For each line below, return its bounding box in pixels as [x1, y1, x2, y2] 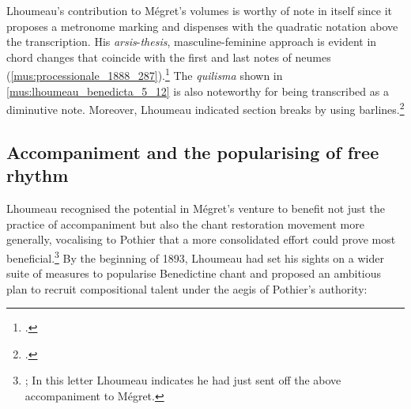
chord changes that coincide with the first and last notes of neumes [6, 48, 331, 65]
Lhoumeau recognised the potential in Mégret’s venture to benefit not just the [6, 200, 385, 217]
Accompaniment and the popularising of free [6, 139, 379, 164]
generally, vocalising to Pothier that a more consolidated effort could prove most [6, 231, 396, 248]
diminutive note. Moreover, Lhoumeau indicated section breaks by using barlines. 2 [6, 99, 405, 117]
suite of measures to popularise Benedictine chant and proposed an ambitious [6, 265, 382, 282]
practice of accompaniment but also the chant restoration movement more [6, 215, 364, 232]
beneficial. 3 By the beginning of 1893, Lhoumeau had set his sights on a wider [6, 247, 384, 266]
